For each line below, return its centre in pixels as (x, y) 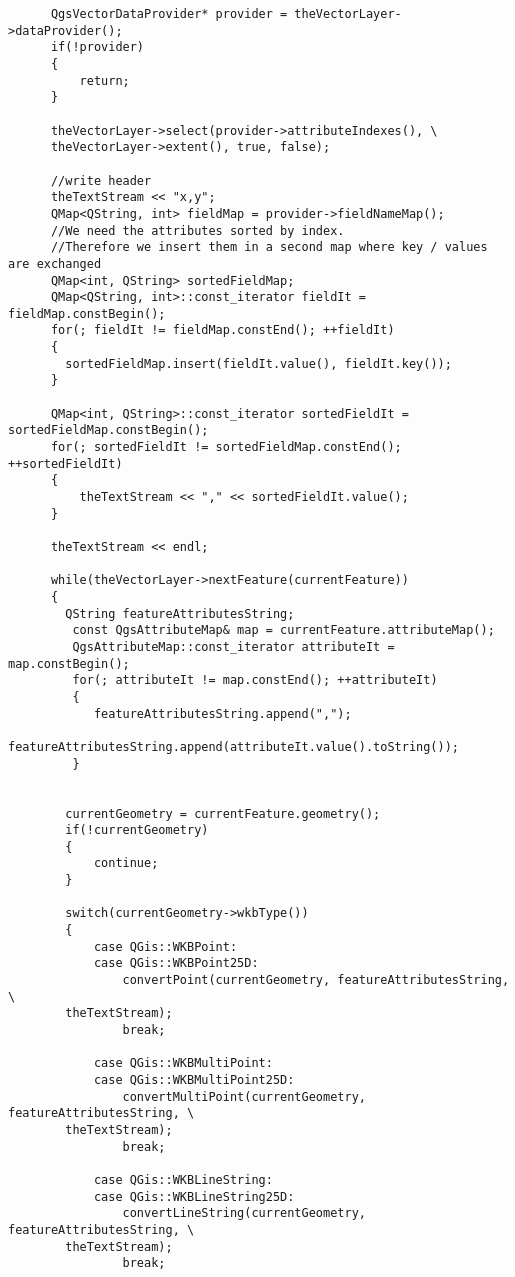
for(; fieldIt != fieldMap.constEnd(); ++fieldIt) (222, 330)
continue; (126, 863)
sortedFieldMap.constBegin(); (108, 430)
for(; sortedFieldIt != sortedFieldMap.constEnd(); (226, 447)
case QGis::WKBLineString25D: (194, 1196)
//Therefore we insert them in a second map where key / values (269, 247)
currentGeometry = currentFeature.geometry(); (223, 813)
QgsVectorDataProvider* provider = (169, 14)
